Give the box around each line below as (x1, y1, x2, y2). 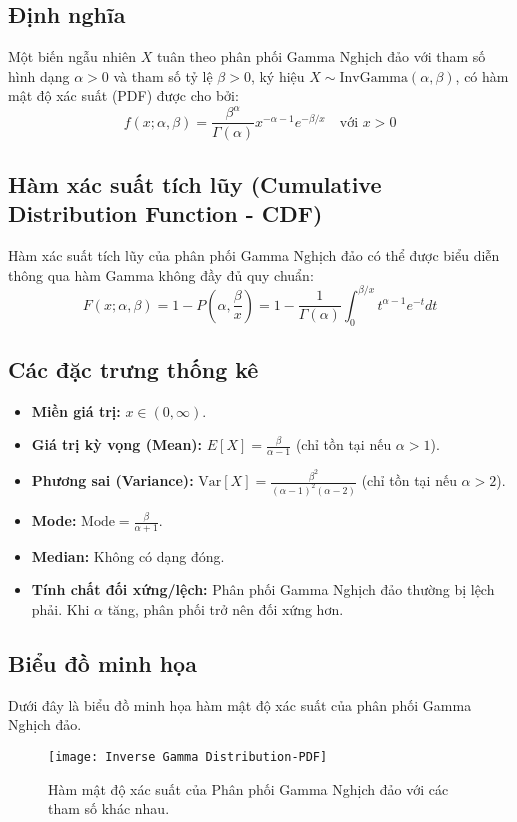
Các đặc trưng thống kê (8, 354, 259, 385)
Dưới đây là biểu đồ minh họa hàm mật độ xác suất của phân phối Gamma (8, 694, 472, 715)
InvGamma (339, 70, 408, 85)
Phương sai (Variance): (31, 470, 194, 491)
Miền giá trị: (31, 400, 121, 421)
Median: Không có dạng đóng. (31, 545, 225, 566)
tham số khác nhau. (48, 798, 170, 819)
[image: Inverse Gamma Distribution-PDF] (48, 750, 328, 764)
